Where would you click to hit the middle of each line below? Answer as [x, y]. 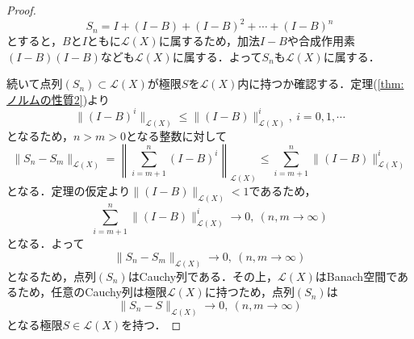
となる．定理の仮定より [69, 191]
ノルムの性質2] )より [58, 99]
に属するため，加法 [209, 41]
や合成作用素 [321, 41]
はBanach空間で [356, 276]
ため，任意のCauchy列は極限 [92, 292]
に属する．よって [217, 56]
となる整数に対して [176, 135]
